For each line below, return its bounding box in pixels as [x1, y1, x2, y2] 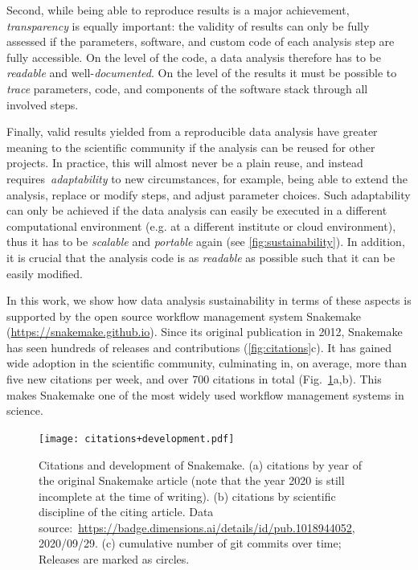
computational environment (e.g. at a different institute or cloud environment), [6, 217, 396, 234]
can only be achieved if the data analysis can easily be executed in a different [6, 202, 387, 219]
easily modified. [6, 264, 83, 281]
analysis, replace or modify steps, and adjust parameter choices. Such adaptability [6, 186, 411, 203]
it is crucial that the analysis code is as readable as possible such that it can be [6, 248, 395, 265]
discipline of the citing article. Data [39, 503, 214, 520]
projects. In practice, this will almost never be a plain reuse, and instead [6, 154, 363, 171]
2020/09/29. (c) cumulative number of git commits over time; [39, 535, 342, 552]
